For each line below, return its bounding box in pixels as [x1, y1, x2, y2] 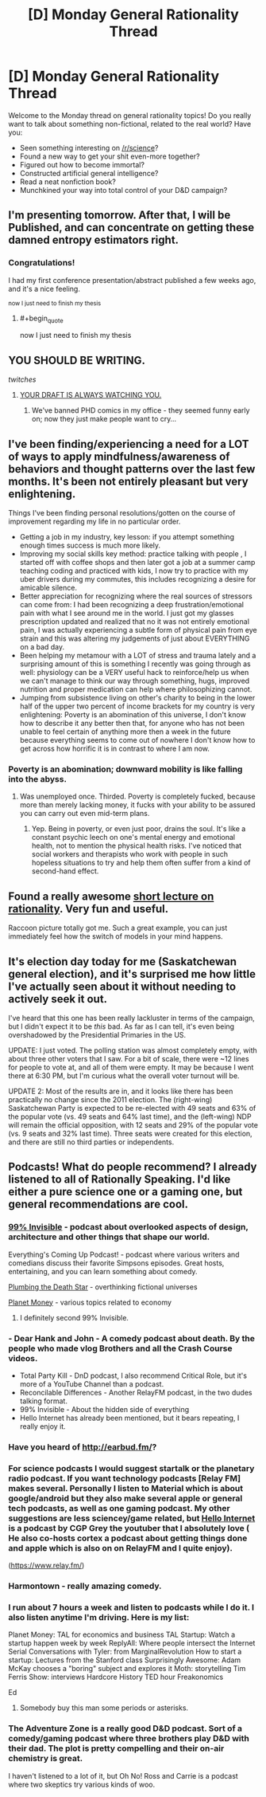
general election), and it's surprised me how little [8, 967, 256, 981]
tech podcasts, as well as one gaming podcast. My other [8, 1502, 230, 1513]
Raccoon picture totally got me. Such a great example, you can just [8, 923, 228, 933]
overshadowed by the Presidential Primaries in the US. [8, 1030, 187, 1039]
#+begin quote [19, 313, 64, 324]
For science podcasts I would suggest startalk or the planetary [8, 1462, 255, 1473]
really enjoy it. [19, 1421, 66, 1431]
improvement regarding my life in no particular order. [8, 516, 181, 527]
